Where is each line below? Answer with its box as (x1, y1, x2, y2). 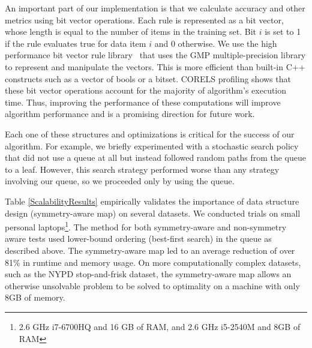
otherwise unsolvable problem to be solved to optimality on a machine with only (5, 279, 300, 292)
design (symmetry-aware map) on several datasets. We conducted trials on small (5, 206, 301, 219)
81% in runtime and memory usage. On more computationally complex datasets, (5, 256, 301, 268)
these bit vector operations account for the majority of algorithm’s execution (5, 84, 287, 97)
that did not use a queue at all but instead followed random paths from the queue (5, 151, 306, 164)
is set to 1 (265, 25, 301, 38)
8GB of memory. (5, 291, 65, 304)
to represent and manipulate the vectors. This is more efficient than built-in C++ (5, 60, 305, 73)
